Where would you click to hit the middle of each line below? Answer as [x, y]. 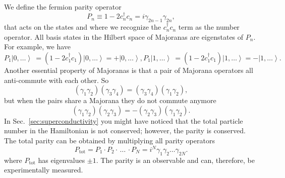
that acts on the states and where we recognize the [82, 27]
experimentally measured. [44, 170]
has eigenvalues [62, 160]
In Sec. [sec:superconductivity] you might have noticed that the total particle [124, 120]
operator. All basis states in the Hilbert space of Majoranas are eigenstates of [124, 36]
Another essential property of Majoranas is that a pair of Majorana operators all [129, 70]
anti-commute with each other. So [56, 80]
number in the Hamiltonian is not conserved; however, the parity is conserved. [125, 130]
